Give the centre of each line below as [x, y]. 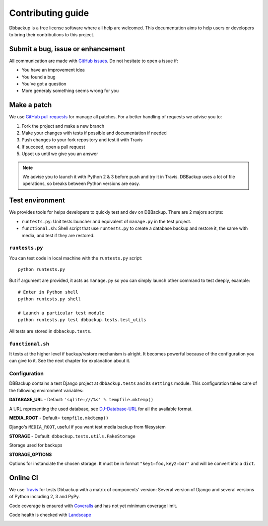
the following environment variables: [46, 390]
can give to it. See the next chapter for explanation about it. [70, 361]
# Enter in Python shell [48, 292]
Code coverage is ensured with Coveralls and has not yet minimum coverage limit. [93, 506]
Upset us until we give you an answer [60, 154]
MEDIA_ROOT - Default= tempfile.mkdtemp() [59, 418]
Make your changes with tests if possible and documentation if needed [94, 133]
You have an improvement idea [53, 70]
